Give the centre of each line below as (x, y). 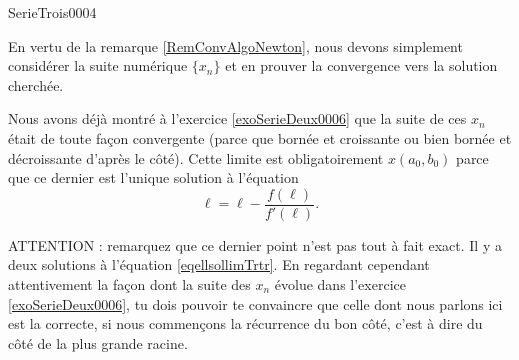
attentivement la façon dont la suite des (129, 284)
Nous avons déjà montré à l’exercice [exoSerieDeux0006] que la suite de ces (237, 118)
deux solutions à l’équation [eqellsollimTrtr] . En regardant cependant (219, 264)
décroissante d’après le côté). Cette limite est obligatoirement (196, 157)
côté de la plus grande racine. (98, 342)
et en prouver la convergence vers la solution (361, 65)
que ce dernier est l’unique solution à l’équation (153, 177)
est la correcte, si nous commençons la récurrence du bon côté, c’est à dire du (245, 323)
